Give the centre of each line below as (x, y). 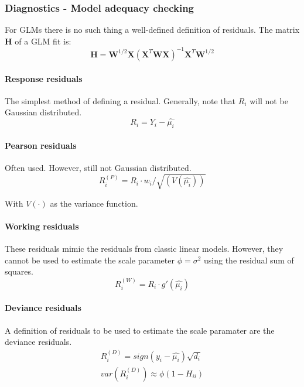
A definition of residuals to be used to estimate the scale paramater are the (140, 330)
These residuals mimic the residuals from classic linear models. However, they (144, 249)
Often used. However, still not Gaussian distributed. (98, 167)
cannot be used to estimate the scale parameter (90, 260)
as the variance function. (94, 203)
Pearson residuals (41, 145)
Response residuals (44, 78)
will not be (269, 100)
